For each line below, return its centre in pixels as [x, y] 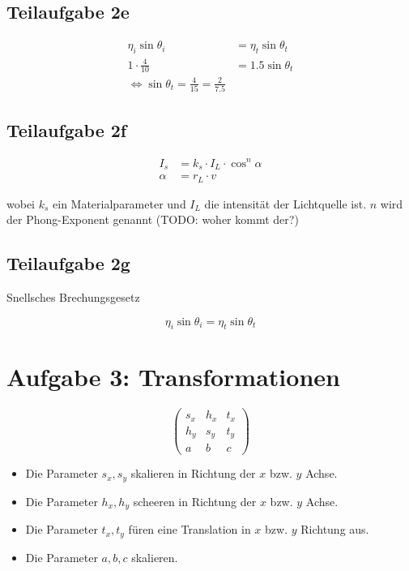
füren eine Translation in [190, 529]
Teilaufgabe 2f [67, 129]
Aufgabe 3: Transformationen [173, 377]
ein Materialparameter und [119, 203]
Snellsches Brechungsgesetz [73, 296]
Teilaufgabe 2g [68, 263]
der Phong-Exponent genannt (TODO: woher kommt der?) [153, 219]
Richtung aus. [335, 529]
